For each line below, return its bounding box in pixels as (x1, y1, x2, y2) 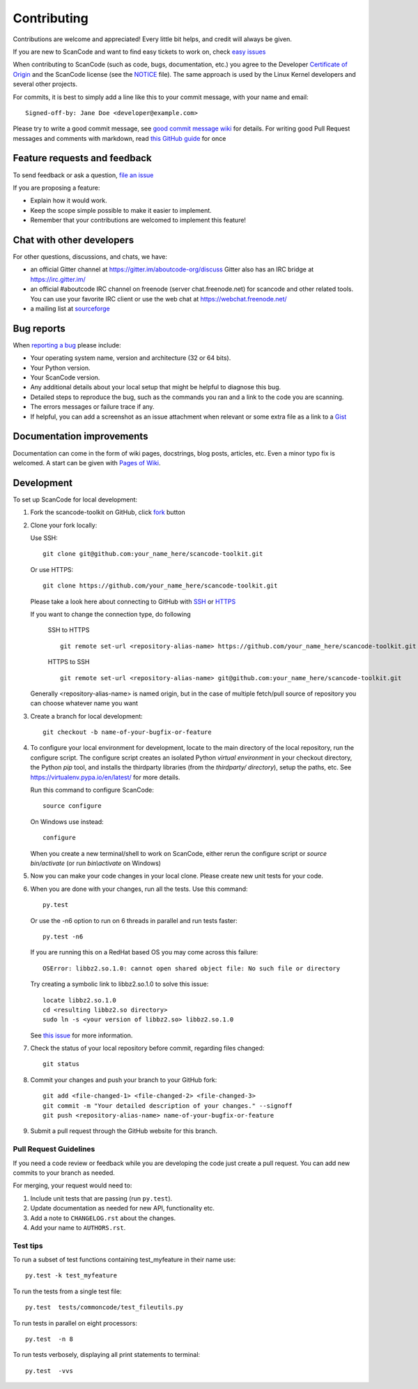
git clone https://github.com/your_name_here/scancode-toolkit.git (42, 582, 278, 590)
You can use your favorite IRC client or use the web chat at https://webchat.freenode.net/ (30, 294, 287, 303)
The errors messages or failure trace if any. (30, 403, 155, 411)
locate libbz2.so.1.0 (42, 996, 116, 1004)
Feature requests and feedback (13, 152, 153, 164)
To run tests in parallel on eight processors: (13, 1319, 137, 1327)
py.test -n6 (42, 932, 84, 940)
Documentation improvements (13, 430, 148, 442)
